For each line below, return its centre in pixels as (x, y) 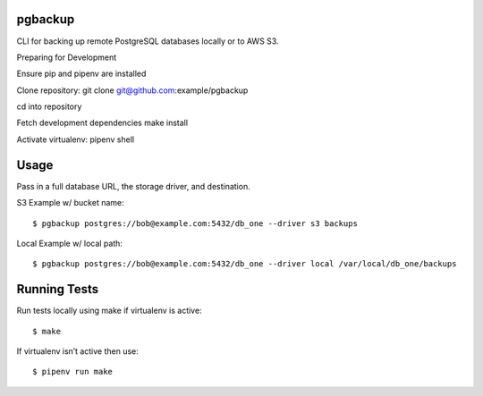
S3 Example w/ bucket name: (70, 203)
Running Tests (57, 289)
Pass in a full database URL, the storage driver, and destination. (133, 186)
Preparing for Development (67, 57)
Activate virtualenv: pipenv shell (75, 139)
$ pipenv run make (73, 372)
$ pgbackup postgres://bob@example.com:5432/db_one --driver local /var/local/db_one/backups (245, 264)
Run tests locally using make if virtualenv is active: (109, 311)
